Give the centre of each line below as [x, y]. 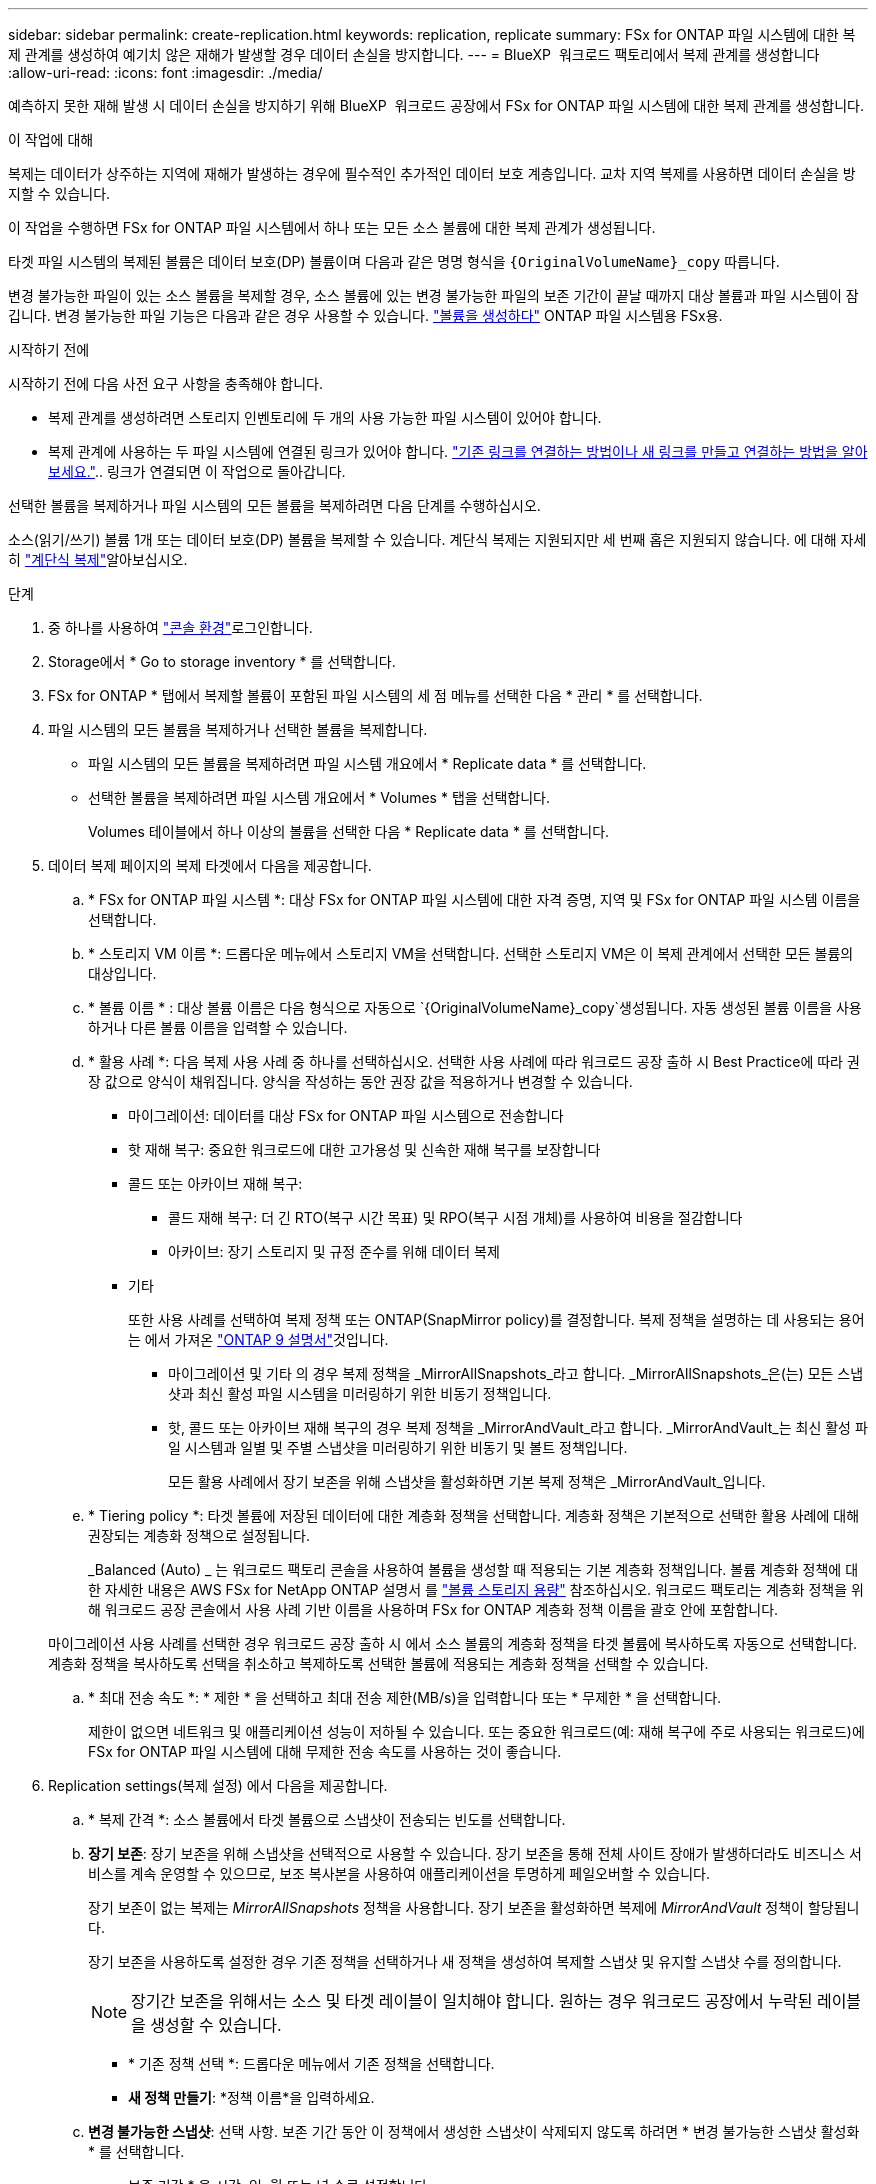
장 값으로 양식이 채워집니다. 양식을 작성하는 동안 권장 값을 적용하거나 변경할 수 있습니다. [360, 1081]
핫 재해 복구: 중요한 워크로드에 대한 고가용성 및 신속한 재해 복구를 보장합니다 [364, 1149]
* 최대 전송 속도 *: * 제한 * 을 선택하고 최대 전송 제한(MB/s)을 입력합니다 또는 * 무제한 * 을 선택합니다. [405, 1697]
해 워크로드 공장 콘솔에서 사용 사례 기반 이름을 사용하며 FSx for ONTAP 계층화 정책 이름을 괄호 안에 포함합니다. [433, 1609]
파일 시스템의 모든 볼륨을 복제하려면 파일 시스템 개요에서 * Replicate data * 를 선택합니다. [367, 763]
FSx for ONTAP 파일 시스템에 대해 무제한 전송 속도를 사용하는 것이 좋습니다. [325, 1751]
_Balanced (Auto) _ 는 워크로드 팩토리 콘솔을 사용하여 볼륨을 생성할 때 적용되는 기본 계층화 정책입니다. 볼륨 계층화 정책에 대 [473, 1569]
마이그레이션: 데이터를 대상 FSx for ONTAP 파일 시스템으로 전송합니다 [346, 1115]
